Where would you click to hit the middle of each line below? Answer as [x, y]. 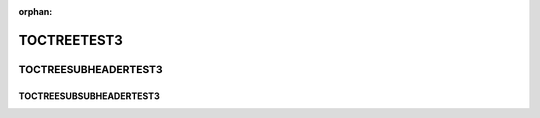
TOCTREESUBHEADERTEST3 [90, 69]
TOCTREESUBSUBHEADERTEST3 [89, 96]
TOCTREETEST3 [71, 40]
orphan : [35, 11]
